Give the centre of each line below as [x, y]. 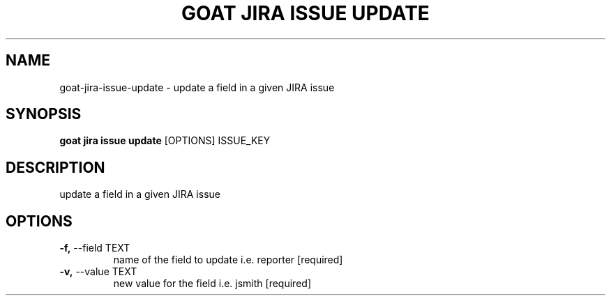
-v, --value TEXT [98, 272]
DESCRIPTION [55, 167]
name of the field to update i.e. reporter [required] [228, 260]
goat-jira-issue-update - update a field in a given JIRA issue [197, 87]
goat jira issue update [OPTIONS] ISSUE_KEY [165, 141]
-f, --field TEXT [95, 248]
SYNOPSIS [44, 114]
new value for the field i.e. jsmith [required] [212, 284]
